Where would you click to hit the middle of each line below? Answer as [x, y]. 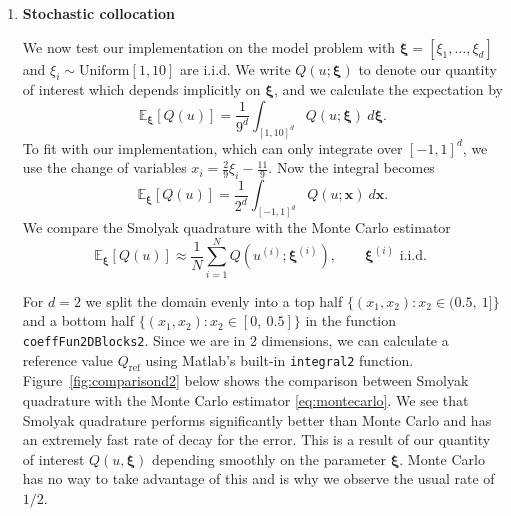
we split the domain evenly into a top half [214, 300]
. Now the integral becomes [351, 167]
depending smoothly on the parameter [269, 458]
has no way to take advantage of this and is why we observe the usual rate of [258, 478]
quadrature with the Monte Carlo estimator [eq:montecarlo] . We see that [245, 400]
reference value [68, 359]
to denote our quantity [427, 68]
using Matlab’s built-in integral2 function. [279, 359]
